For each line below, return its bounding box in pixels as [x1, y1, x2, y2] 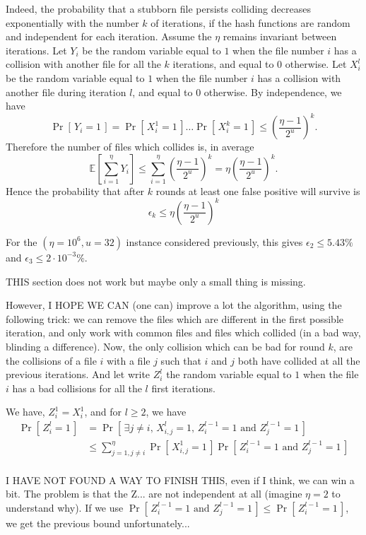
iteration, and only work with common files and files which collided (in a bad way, [6, 325, 361, 340]
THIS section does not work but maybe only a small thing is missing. [6, 274, 306, 288]
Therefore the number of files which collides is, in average [6, 139, 254, 154]
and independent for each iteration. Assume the [6, 29, 212, 44]
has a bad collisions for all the [12, 380, 142, 395]
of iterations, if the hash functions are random [150, 15, 350, 30]
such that [160, 353, 201, 368]
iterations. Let [6, 42, 67, 57]
